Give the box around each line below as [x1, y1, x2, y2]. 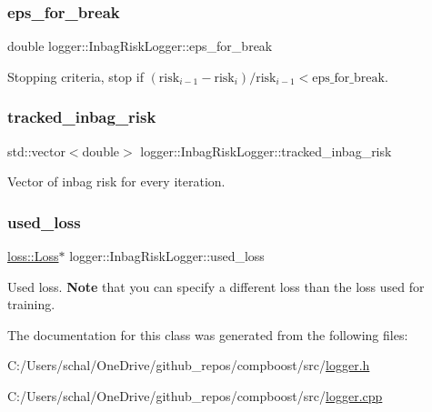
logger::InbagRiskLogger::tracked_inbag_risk [140, 141, 392, 160]
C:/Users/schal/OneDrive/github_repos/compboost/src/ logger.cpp [7, 387, 383, 405]
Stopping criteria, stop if [7, 66, 144, 85]
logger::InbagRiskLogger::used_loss [69, 246, 265, 266]
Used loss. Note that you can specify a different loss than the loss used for [7, 276, 425, 296]
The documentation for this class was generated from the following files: [7, 325, 408, 344]
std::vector [7, 141, 65, 160]
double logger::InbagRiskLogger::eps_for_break [7, 36, 273, 55]
